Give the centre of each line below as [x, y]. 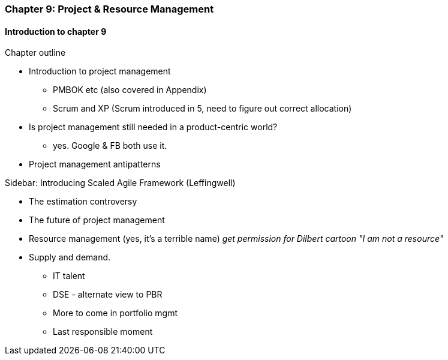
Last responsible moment [103, 332]
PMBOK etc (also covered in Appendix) [130, 90]
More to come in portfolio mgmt [115, 313]
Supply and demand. [70, 257]
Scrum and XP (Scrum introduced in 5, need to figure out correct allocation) [202, 109]
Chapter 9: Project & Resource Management [109, 9]
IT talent [69, 276]
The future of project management [97, 220]
